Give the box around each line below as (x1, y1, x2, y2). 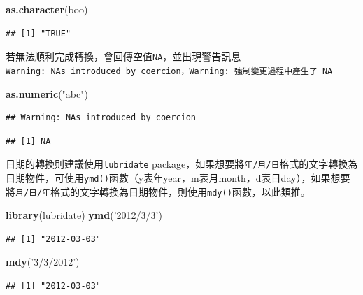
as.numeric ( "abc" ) (6, 86, 88, 101)
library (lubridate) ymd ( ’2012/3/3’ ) (6, 208, 162, 222)
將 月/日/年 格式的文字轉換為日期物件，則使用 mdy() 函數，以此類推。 (6, 184, 311, 199)
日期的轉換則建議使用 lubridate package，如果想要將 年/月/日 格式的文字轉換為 (6, 157, 358, 171)
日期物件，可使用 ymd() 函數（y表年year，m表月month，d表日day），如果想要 (6, 170, 350, 185)
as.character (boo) (6, 2, 88, 16)
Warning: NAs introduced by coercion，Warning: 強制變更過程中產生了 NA (6, 66, 333, 76)
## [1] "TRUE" (6, 28, 71, 38)
